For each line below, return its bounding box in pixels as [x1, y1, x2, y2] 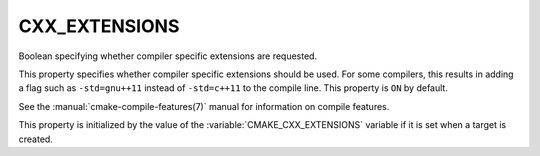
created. [18, 133, 54, 145]
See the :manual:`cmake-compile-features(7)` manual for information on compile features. [18, 100, 390, 112]
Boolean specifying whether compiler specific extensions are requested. [18, 50, 318, 62]
